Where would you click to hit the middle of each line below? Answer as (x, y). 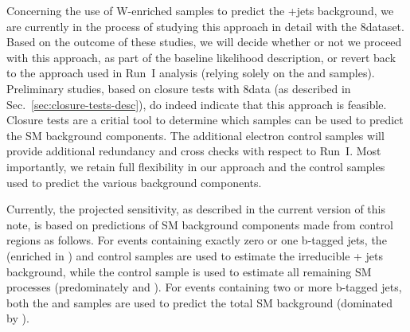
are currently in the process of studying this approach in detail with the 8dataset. (205, 26)
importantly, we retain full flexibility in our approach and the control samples (196, 166)
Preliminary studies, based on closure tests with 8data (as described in (179, 88)
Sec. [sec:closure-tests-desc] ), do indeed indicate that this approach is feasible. (197, 104)
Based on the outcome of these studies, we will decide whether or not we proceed (204, 42)
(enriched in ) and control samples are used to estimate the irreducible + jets (195, 255)
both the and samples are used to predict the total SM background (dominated (199, 302)
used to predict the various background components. (134, 182)
